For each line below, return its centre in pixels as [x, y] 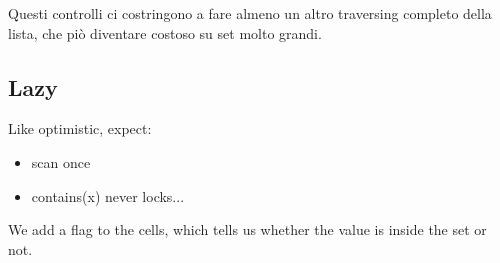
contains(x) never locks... [108, 195]
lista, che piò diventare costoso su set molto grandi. [165, 32]
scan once [61, 161]
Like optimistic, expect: [80, 128]
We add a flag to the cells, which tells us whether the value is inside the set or [247, 229]
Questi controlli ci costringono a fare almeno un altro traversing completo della [250, 13]
